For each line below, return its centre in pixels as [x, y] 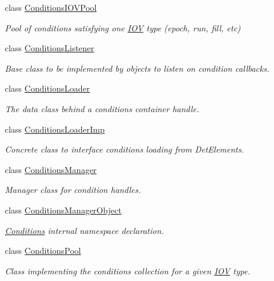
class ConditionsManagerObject [63, 210]
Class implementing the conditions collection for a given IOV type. [128, 270]
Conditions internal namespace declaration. [85, 230]
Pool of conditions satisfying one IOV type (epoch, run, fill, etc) [123, 27]
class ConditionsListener [50, 48]
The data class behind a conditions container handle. [102, 108]
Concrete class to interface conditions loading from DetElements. [125, 149]
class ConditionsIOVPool [51, 7]
